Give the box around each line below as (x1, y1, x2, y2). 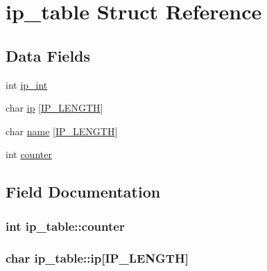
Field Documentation (6, 181, 161, 202)
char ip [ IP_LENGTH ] (6, 100, 103, 115)
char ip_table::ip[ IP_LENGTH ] (6, 249, 189, 266)
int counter (6, 147, 52, 161)
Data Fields (6, 44, 91, 66)
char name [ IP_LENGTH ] (6, 123, 118, 138)
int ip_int (6, 77, 48, 91)
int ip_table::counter (6, 217, 125, 234)
